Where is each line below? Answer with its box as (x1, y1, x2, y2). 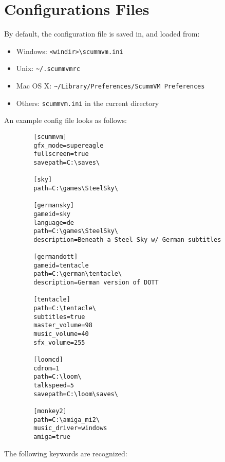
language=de (33, 219, 74, 226)
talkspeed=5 (33, 381, 74, 389)
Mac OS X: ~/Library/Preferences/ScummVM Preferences (16, 80, 205, 91)
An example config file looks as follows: (4, 115, 127, 126)
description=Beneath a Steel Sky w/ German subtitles (33, 236, 221, 243)
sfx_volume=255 (33, 339, 85, 346)
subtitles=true (33, 313, 85, 321)
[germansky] (33, 202, 74, 209)
